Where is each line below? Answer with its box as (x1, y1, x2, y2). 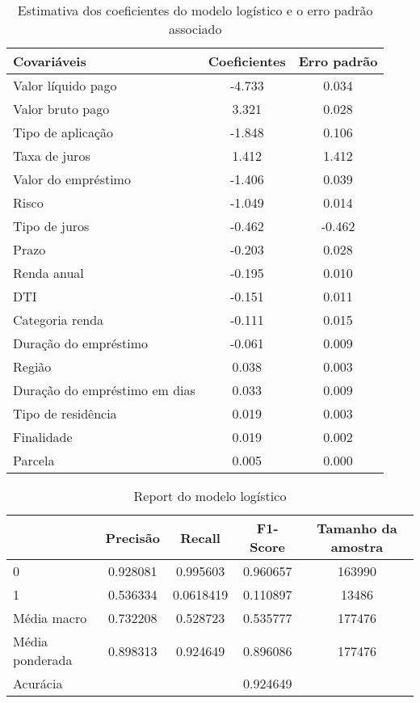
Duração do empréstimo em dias (13, 381, 195, 399)
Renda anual (13, 263, 84, 282)
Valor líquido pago (13, 76, 117, 95)
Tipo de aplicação (13, 123, 114, 141)
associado (168, 19, 222, 38)
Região (13, 357, 52, 376)
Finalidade (13, 427, 73, 446)
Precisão (105, 528, 160, 547)
